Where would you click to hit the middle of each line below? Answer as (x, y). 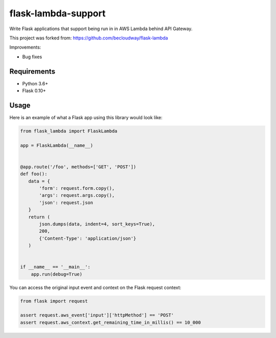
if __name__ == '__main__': (55, 267)
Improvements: (25, 47)
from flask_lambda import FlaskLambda (69, 131)
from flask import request (54, 301)
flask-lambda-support (57, 13)
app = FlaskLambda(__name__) (57, 145)
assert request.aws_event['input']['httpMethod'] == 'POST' (97, 315)
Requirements (32, 71)
